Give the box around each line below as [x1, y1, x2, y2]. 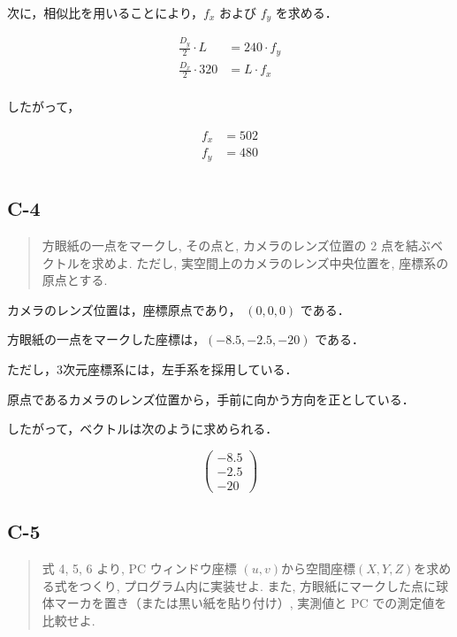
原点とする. [42, 271, 108, 289]
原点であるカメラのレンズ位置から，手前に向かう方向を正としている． [7, 389, 415, 408]
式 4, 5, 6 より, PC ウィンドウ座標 [42, 559, 237, 578]
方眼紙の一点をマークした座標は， [7, 330, 205, 349]
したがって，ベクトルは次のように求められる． [7, 419, 278, 438]
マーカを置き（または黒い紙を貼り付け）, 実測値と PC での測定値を [54, 594, 447, 612]
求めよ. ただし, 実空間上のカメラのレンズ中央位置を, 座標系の [91, 253, 449, 272]
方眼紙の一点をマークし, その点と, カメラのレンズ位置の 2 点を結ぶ [42, 236, 430, 255]
